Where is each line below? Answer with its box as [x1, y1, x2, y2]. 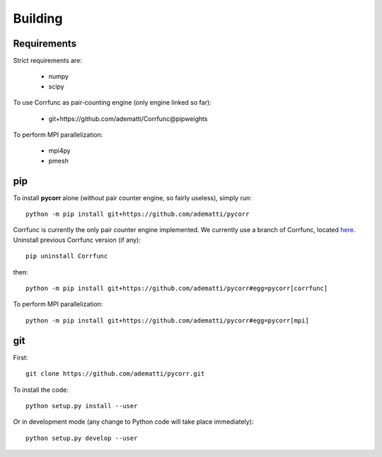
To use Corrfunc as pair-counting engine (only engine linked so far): [13, 98, 212, 107]
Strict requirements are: [13, 57, 83, 65]
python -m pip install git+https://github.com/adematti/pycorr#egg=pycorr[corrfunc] [25, 284, 328, 293]
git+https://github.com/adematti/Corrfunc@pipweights [48, 114, 208, 123]
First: [13, 353, 28, 361]
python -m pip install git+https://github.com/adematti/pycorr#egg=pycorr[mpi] [25, 316, 309, 325]
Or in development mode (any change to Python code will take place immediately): [13, 417, 254, 426]
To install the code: [13, 386, 69, 394]
